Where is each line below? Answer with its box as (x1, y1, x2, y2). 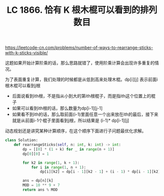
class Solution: (5, 138, 38, 143)
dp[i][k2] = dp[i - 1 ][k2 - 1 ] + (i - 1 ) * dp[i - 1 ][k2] (40, 170, 161, 174)
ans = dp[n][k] (22, 178, 54, 183)
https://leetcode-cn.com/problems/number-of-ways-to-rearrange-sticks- (5, 45, 153, 50)
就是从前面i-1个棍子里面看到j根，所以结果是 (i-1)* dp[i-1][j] (12, 118, 129, 123)
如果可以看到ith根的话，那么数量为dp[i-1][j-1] (12, 105, 103, 111)
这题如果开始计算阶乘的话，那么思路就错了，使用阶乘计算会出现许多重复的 (5, 60, 155, 66)
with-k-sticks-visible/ (5, 50, 48, 56)
